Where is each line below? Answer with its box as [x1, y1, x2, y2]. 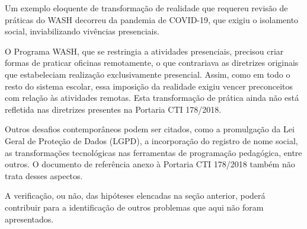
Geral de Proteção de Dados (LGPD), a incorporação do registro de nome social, [5, 134, 298, 147]
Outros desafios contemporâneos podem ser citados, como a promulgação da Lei [5, 123, 295, 135]
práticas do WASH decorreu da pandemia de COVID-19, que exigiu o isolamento [5, 13, 299, 26]
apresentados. [5, 212, 54, 225]
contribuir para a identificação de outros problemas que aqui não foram [5, 201, 264, 213]
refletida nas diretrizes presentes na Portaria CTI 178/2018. [5, 103, 222, 115]
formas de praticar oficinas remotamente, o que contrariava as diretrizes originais [5, 56, 299, 69]
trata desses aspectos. [5, 169, 83, 182]
